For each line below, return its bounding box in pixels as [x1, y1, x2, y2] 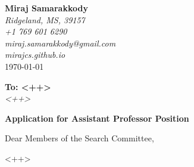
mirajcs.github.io [5, 48, 65, 61]
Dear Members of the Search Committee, [5, 132, 154, 144]
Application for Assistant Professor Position [5, 112, 189, 124]
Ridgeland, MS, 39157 [5, 13, 85, 26]
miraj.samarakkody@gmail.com [5, 36, 116, 49]
